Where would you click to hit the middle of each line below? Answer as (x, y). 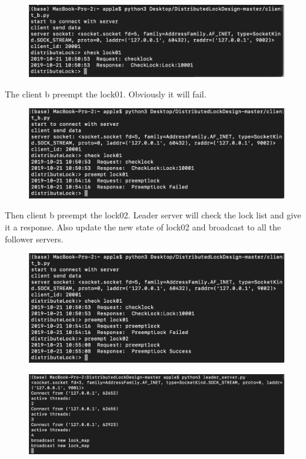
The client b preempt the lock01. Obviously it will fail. (106, 94)
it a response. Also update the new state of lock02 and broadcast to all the (143, 226)
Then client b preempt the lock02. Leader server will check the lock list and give (153, 215)
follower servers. (34, 239)
